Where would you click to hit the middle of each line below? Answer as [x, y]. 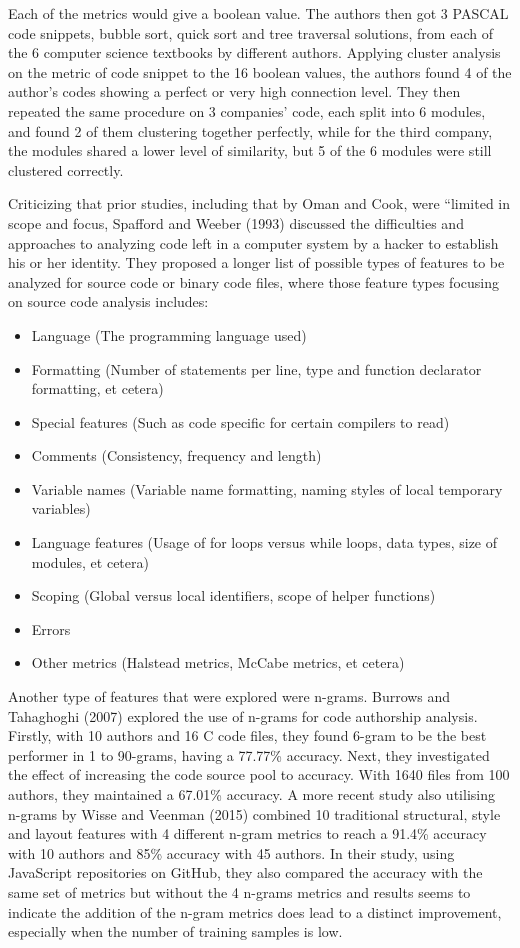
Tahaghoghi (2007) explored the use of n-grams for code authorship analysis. [243, 715]
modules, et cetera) [90, 561]
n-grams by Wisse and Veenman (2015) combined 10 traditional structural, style [254, 813]
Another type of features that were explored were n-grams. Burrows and [229, 696]
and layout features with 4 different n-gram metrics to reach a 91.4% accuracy [247, 833]
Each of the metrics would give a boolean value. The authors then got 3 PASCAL [258, 13]
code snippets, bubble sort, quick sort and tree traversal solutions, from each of [250, 32]
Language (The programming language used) [169, 334]
